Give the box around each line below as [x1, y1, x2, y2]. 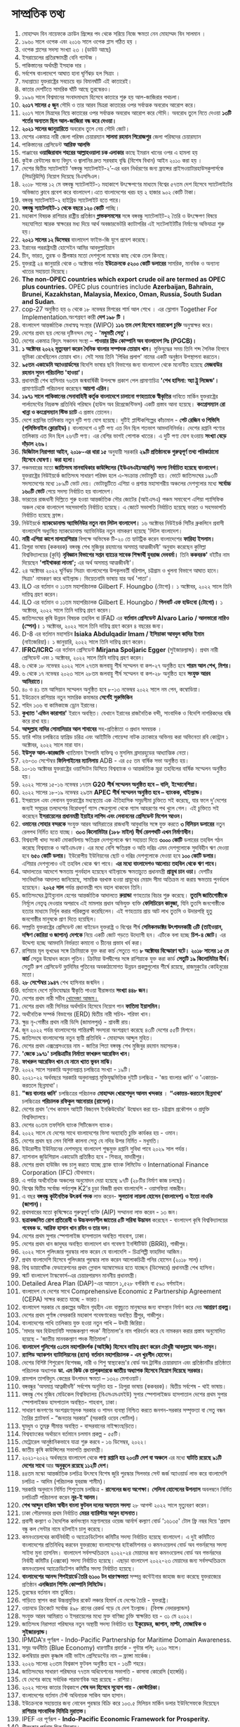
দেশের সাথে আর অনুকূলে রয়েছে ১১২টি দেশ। [21, 1461, 110, 1469]
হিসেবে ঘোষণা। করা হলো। [21, 455, 76, 463]
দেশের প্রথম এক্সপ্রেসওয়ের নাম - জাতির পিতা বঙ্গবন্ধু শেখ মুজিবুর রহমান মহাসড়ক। [21, 1041, 182, 1050]
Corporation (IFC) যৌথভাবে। [21, 1168, 97, 1176]
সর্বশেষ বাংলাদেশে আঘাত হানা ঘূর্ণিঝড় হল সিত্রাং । [21, 69, 120, 77]
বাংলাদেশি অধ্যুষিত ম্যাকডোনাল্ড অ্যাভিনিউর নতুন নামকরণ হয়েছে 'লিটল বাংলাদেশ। [21, 527, 183, 535]
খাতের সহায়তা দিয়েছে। [21, 267, 69, 275]
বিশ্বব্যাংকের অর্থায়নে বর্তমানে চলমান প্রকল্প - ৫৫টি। [21, 1429, 122, 1438]
